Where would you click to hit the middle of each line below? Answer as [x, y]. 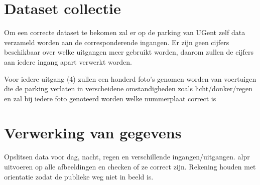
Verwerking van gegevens [93, 133]
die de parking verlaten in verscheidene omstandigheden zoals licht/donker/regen [128, 88]
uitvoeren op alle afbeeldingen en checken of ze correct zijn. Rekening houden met [130, 166]
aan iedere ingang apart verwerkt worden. [68, 61]
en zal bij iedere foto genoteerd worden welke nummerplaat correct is [110, 98]
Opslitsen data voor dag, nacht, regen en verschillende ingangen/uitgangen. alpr [127, 157]
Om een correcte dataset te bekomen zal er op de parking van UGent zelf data [125, 32]
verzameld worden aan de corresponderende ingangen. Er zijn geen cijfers [117, 42]
